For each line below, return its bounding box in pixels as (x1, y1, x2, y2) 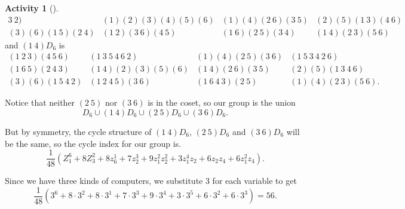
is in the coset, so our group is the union (148, 96, 296, 109)
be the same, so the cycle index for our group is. (5, 137, 182, 149)
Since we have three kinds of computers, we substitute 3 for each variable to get (5, 174, 297, 187)
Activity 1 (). (5, 2, 59, 14)
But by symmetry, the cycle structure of (5, 125, 152, 137)
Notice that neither (5, 96, 75, 109)
